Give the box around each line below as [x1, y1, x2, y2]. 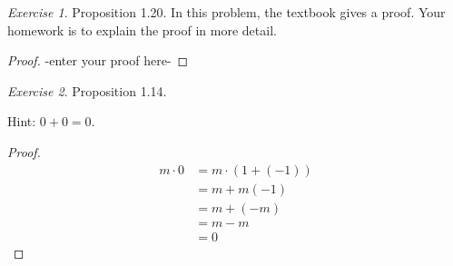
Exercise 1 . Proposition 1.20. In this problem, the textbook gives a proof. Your [7, 3, 446, 21]
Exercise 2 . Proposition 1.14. [7, 81, 167, 100]
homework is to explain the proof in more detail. [7, 20, 277, 39]
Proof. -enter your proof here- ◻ [7, 51, 189, 70]
